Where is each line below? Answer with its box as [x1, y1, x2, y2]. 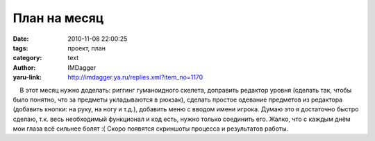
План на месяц [12, 10, 104, 26]
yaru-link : [12, 73, 42, 82]
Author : [12, 63, 36, 72]
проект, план [67, 44, 106, 52]
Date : [12, 35, 29, 43]
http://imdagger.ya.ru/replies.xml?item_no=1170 [67, 73, 203, 82]
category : [12, 54, 42, 62]
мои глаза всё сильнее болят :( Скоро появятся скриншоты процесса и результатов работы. [12, 124, 289, 133]
